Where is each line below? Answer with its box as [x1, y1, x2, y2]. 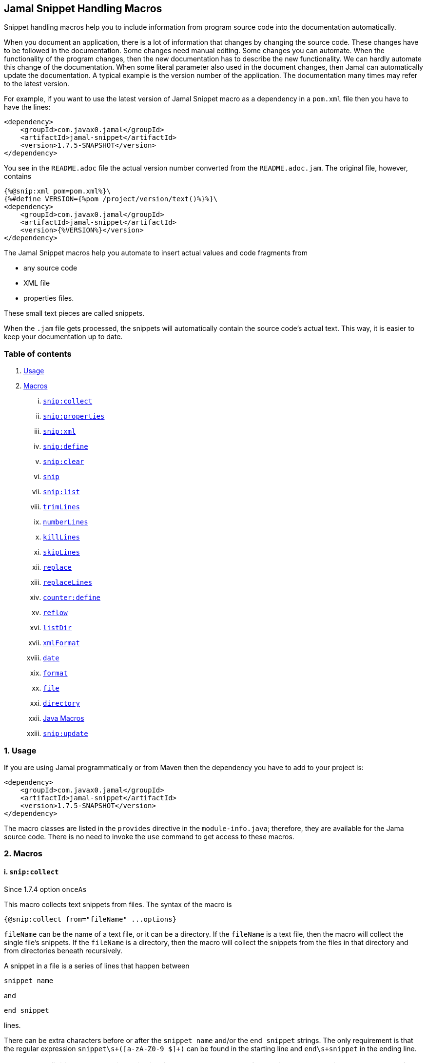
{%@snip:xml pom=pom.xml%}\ [4, 187, 111, 195]
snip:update [43, 730, 88, 738]
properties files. [23, 294, 74, 303]
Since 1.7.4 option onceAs [4, 885, 87, 893]
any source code [23, 264, 78, 272]
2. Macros [4, 849, 42, 859]
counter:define [43, 594, 101, 602]
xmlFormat [43, 639, 80, 647]
